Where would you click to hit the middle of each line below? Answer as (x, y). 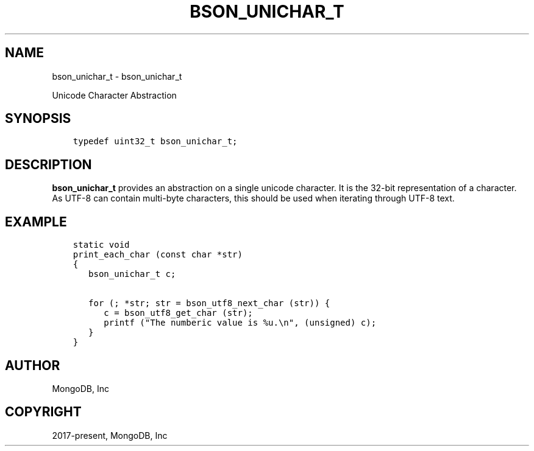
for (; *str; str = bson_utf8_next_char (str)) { (209, 303)
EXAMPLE (36, 222)
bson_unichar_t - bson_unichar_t (117, 76)
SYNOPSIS (38, 119)
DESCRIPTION (48, 164)
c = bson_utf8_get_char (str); (178, 313)
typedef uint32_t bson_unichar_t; (155, 142)
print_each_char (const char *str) (158, 255)
